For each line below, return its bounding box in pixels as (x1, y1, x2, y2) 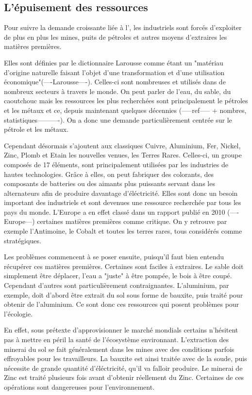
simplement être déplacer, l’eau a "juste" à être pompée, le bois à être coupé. (4, 270, 232, 281)
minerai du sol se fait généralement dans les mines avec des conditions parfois (4, 344, 235, 354)
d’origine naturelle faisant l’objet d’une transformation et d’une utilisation (4, 67, 225, 77)
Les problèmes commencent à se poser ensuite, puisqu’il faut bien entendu (4, 252, 224, 262)
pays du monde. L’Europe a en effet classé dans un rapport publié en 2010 (4, 206, 225, 217)
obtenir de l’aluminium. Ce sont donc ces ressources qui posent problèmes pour (4, 299, 239, 309)
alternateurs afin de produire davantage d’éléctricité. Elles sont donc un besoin (4, 188, 238, 198)
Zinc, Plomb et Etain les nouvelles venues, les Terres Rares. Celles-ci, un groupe (4, 150, 242, 160)
